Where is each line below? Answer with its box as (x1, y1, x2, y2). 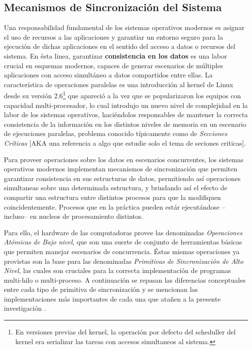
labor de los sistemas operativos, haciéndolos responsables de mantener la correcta (4, 109, 248, 120)
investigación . (4, 303, 46, 313)
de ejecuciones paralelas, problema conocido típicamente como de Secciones (4, 128, 227, 138)
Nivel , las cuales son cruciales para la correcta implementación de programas (4, 265, 231, 275)
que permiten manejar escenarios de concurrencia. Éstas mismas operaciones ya (4, 246, 240, 256)
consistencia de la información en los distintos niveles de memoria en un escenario (4, 119, 246, 129)
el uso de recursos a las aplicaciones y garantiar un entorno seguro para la (4, 31, 223, 42)
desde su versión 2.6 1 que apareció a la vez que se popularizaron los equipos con (4, 89, 241, 101)
